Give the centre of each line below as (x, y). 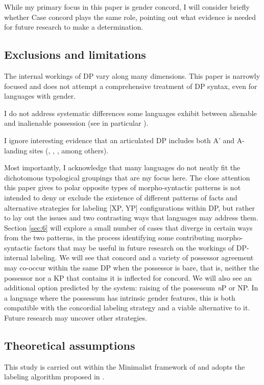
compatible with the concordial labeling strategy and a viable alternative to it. (127, 308)
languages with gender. (40, 96)
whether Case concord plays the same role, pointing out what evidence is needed (130, 17)
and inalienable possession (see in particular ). (76, 123)
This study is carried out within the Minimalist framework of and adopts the (125, 366)
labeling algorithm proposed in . (54, 377)
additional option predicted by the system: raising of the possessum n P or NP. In (131, 288)
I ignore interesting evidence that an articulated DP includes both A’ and (119, 140)
